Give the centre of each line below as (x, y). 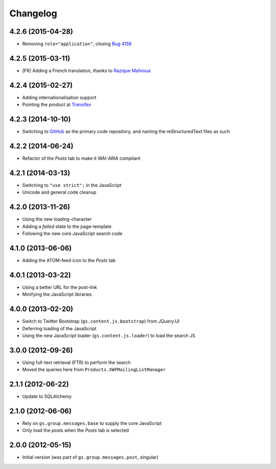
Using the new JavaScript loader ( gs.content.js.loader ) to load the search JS (109, 335)
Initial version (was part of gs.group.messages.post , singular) (90, 457)
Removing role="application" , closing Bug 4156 (77, 44)
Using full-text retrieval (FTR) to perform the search (76, 362)
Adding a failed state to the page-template (67, 226)
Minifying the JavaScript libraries (57, 294)
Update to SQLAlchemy (47, 396)
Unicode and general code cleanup (59, 193)
